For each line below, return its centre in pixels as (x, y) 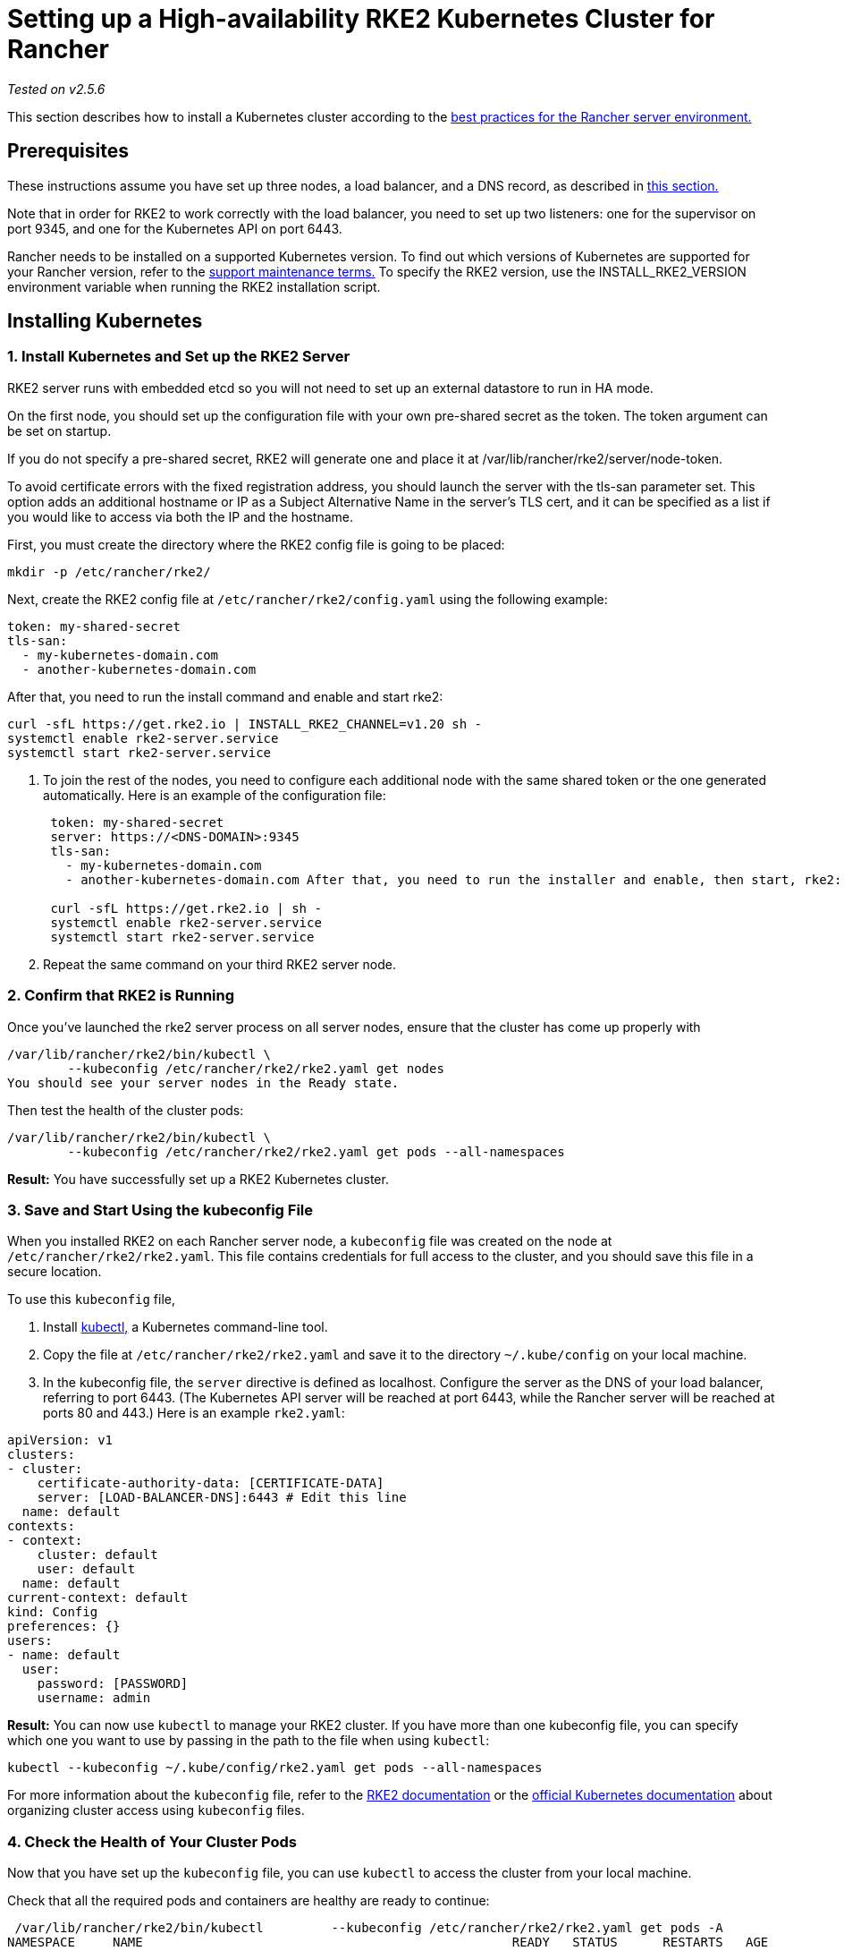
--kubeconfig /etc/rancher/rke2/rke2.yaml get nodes (256, 1068)
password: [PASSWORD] (113, 1684)
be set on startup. (59, 430)
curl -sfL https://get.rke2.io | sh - (186, 908)
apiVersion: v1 (60, 1440)
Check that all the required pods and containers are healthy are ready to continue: (249, 1901)
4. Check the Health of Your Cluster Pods (152, 1841)
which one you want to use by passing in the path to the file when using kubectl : (249, 1741)
